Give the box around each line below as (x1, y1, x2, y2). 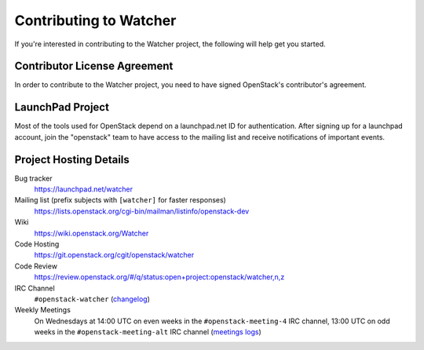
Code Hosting (14, 239, 60, 249)
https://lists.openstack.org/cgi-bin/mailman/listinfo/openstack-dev (34, 206, 250, 216)
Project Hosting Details (14, 153, 130, 166)
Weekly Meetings (14, 305, 71, 315)
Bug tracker (14, 173, 53, 183)
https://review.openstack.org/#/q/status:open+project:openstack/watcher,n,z (34, 272, 285, 282)
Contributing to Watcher (14, 12, 177, 29)
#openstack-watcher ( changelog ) (34, 294, 151, 304)
